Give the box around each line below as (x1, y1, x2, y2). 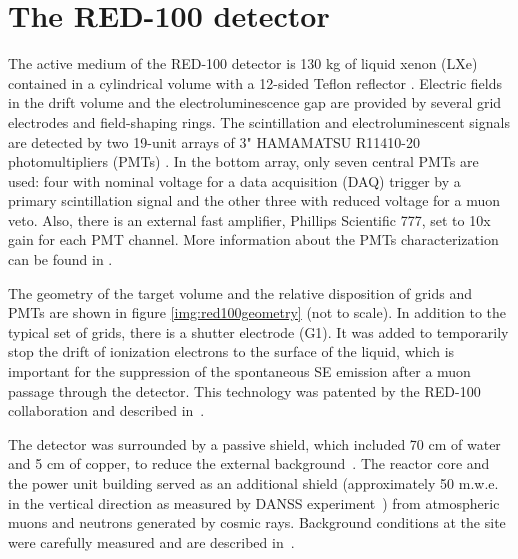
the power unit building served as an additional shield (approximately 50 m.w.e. (8, 473, 499, 493)
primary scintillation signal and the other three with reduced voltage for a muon (8, 190, 500, 211)
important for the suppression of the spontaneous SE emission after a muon (8, 361, 471, 382)
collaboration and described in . (8, 400, 205, 421)
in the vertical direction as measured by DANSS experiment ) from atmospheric (8, 492, 500, 513)
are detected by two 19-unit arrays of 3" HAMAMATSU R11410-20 (8, 131, 420, 152)
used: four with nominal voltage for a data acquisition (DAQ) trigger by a (8, 170, 461, 191)
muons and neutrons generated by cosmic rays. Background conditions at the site (8, 512, 506, 533)
